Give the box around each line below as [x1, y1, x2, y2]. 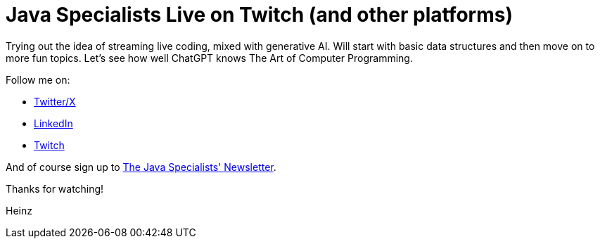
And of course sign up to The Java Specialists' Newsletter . [6, 160, 276, 173]
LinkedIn [34, 117, 73, 129]
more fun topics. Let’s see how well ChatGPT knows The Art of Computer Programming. [6, 51, 413, 64]
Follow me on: [6, 73, 70, 86]
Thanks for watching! [6, 182, 104, 195]
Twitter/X [34, 95, 76, 108]
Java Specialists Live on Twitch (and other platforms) [6, 3, 513, 27]
